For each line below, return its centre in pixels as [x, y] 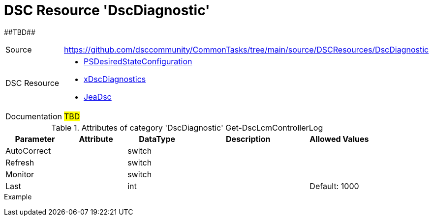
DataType [157, 139]
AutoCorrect [28, 151]
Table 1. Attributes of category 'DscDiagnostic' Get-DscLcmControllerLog [187, 127]
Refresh [20, 162]
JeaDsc [98, 96]
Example [18, 196]
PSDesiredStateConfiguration [138, 61]
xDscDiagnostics [115, 79]
